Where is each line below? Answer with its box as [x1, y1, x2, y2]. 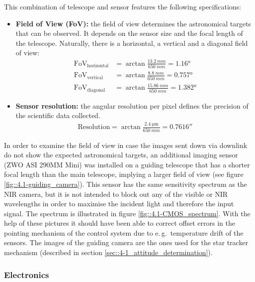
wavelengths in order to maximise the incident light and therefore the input [4, 198, 234, 209]
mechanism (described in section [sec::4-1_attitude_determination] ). [4, 247, 213, 258]
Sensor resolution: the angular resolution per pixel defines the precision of [15, 100, 249, 111]
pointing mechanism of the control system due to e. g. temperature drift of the [4, 227, 244, 238]
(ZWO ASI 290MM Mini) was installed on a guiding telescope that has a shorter [4, 159, 250, 169]
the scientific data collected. [15, 110, 100, 121]
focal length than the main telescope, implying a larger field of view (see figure [4, 169, 244, 179]
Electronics [4, 268, 49, 281]
